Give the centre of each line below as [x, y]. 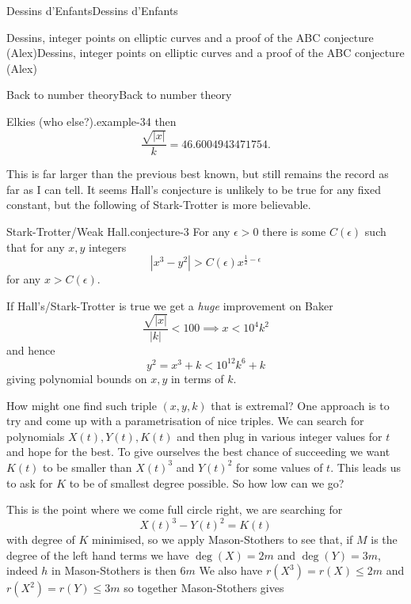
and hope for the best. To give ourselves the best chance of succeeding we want [198, 452]
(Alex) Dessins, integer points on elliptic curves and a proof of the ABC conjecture [205, 53]
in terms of [197, 378]
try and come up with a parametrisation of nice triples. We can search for [185, 421]
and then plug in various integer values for [280, 436]
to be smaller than [88, 467]
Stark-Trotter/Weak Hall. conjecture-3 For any [118, 231]
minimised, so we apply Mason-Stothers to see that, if [222, 539]
